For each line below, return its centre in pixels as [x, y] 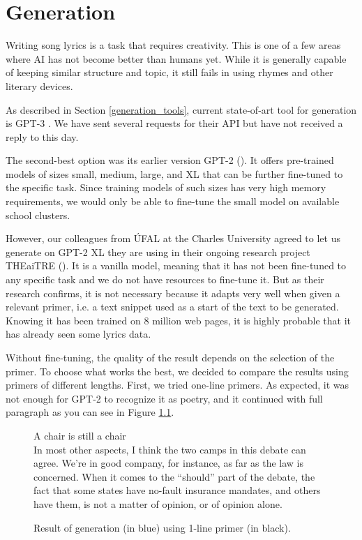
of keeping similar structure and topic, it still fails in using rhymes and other [169, 72]
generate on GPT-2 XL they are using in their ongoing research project [158, 252]
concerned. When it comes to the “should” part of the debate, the [174, 476]
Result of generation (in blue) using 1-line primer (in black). [162, 527]
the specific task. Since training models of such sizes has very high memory [166, 187]
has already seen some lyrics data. [78, 334]
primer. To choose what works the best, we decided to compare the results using [177, 371]
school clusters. [38, 215]
